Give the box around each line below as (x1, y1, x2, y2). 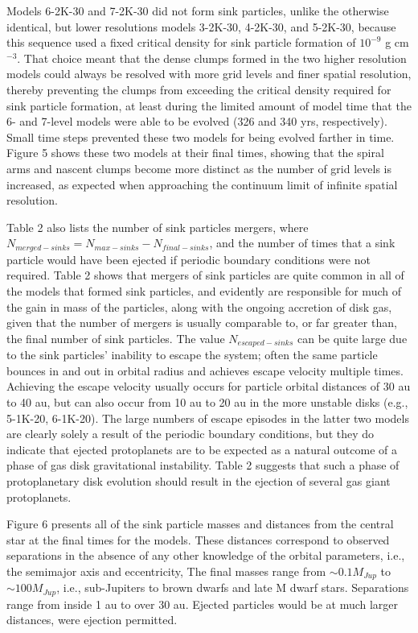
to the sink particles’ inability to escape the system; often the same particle (6, 346, 378, 363)
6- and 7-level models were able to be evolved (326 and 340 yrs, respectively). (6, 113, 387, 130)
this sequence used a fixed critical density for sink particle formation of (6, 34, 356, 51)
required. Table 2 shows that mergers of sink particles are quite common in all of (6, 267, 404, 283)
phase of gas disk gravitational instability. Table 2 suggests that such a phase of (6, 457, 400, 474)
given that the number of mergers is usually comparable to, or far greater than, (6, 314, 397, 331)
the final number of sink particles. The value (6, 329, 225, 346)
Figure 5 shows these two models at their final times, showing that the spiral (6, 144, 384, 161)
